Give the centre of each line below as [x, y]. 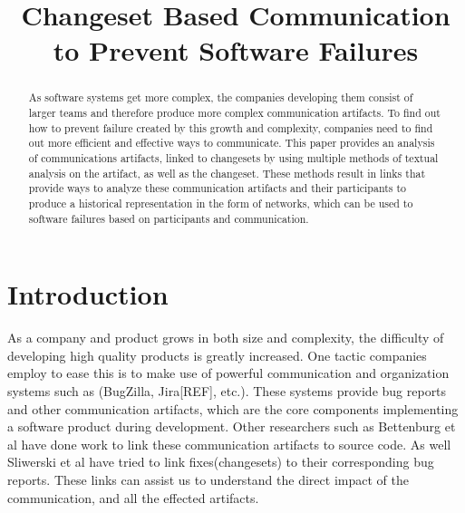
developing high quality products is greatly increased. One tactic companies [217, 355]
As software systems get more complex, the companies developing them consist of [221, 97]
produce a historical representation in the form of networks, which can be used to [221, 203]
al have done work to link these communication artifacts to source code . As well [229, 444]
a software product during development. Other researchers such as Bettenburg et [232, 426]
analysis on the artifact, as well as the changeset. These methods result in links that [227, 173]
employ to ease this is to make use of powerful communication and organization [228, 373]
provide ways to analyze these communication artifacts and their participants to [218, 188]
